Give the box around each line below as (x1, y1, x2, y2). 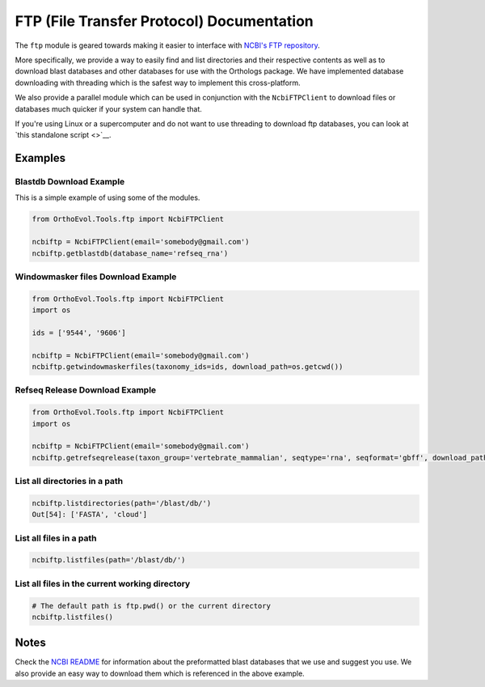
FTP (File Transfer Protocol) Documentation (15, 12, 314, 30)
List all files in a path (15, 532, 97, 544)
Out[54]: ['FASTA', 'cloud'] (32, 510, 148, 519)
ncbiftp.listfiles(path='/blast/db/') (32, 555, 186, 565)
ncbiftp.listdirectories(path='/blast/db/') (32, 498, 212, 507)
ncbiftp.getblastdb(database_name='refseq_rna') (32, 248, 229, 258)
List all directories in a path (15, 476, 124, 487)
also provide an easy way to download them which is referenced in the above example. (15, 668, 305, 678)
